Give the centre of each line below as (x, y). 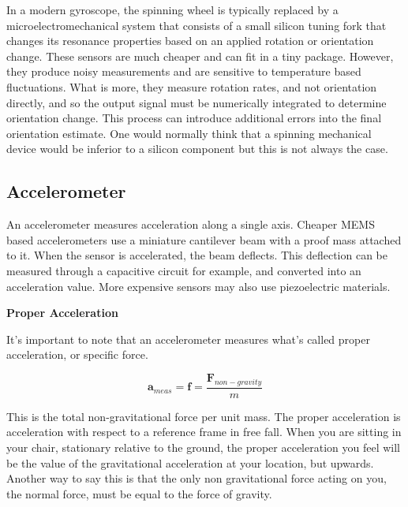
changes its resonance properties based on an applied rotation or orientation (190, 41)
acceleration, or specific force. (77, 354)
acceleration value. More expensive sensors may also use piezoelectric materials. (198, 286)
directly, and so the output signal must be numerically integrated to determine (197, 102)
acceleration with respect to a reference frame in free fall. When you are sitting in (204, 432)
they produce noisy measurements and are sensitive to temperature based (184, 71)
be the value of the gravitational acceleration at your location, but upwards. (190, 462)
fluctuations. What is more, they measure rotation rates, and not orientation (192, 86)
